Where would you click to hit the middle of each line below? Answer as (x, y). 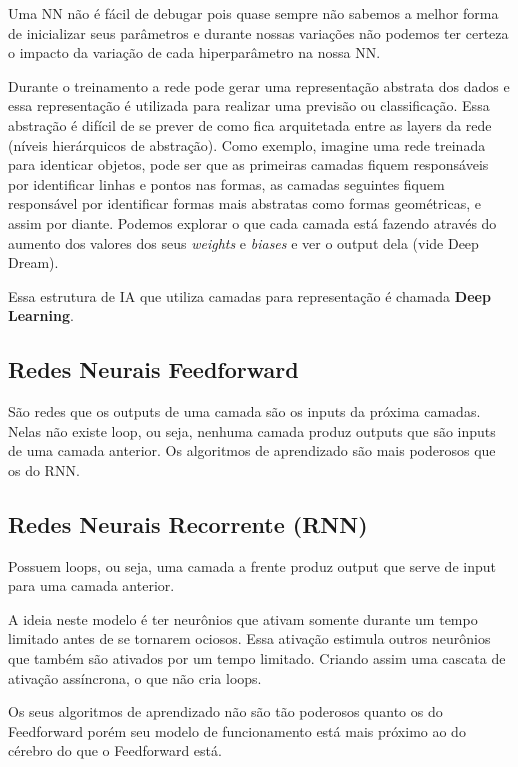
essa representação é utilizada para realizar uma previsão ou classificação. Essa (249, 105)
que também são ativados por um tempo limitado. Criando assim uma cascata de (257, 658)
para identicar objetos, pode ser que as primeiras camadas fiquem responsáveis (248, 164)
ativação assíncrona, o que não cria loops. (135, 677)
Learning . (41, 315)
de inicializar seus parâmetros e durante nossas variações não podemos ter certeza (258, 32)
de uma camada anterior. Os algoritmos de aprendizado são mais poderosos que (252, 450)
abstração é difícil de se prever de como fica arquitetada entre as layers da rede (250, 124)
